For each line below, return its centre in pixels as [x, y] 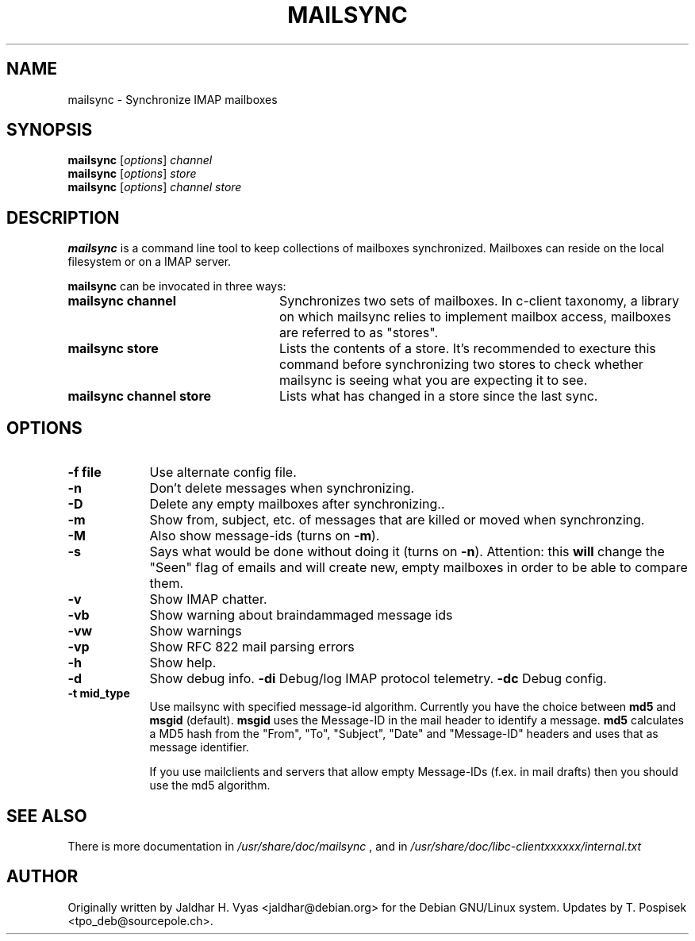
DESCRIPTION [63, 217]
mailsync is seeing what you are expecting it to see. [433, 380]
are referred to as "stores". [359, 333]
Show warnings [196, 631]
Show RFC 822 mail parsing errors [252, 647]
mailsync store [113, 349]
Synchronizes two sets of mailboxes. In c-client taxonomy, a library [479, 301]
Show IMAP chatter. [208, 599]
